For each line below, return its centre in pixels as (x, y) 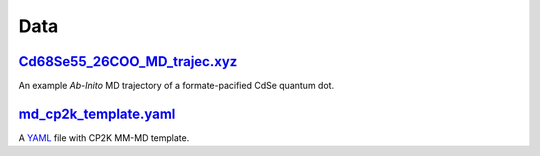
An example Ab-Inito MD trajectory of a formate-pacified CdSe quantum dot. (176, 86)
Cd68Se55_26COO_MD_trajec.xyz (128, 61)
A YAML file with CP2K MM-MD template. (104, 137)
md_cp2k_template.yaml (97, 113)
